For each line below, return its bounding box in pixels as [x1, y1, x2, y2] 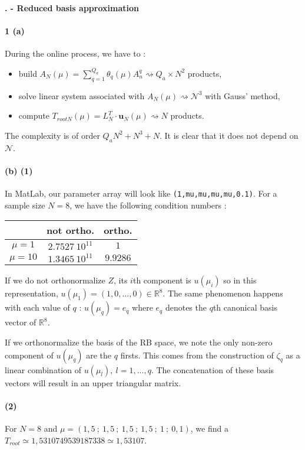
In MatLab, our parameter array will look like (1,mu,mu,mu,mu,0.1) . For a [5, 187, 277, 200]
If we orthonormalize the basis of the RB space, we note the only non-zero [5, 336, 273, 348]
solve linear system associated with [18, 89, 145, 102]
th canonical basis [213, 301, 277, 314]
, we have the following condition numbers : [69, 198, 227, 211]
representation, [5, 287, 58, 299]
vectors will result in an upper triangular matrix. [5, 376, 181, 389]
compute [18, 109, 49, 122]
